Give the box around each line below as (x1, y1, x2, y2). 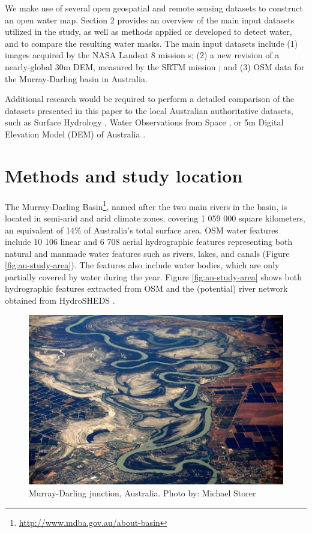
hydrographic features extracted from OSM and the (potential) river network (5, 282, 288, 295)
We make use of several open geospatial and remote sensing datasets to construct (5, 2, 303, 14)
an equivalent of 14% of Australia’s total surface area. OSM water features (5, 223, 278, 236)
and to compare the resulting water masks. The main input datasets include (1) (5, 37, 298, 49)
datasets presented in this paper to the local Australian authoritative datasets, (5, 104, 293, 116)
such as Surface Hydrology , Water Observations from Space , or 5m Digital (5, 116, 284, 128)
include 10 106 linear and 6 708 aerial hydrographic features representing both (5, 235, 293, 248)
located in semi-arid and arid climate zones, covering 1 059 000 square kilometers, (5, 211, 305, 224)
